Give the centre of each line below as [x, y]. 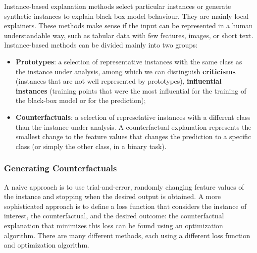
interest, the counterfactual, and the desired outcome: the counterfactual [114, 216]
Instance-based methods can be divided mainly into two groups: [101, 45]
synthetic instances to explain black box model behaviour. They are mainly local [126, 16]
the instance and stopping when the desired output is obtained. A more [112, 196]
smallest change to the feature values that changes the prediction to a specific [133, 136]
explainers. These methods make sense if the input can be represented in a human [128, 25]
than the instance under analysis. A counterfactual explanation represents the [133, 126]
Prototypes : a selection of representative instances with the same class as [129, 61]
